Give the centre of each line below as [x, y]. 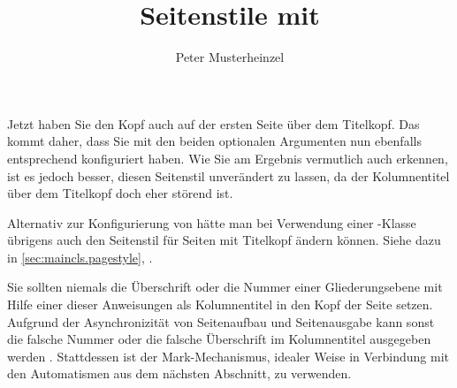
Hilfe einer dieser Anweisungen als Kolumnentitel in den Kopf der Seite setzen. [220, 304]
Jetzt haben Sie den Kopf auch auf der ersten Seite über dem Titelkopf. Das [213, 123]
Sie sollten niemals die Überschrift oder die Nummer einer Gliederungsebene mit [225, 287]
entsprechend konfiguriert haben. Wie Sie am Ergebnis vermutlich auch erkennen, [228, 158]
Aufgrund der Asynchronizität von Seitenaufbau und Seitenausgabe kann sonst [221, 321]
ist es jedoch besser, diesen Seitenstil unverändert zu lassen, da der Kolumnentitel [228, 175]
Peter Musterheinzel [230, 57]
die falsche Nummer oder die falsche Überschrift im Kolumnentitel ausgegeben [219, 339]
